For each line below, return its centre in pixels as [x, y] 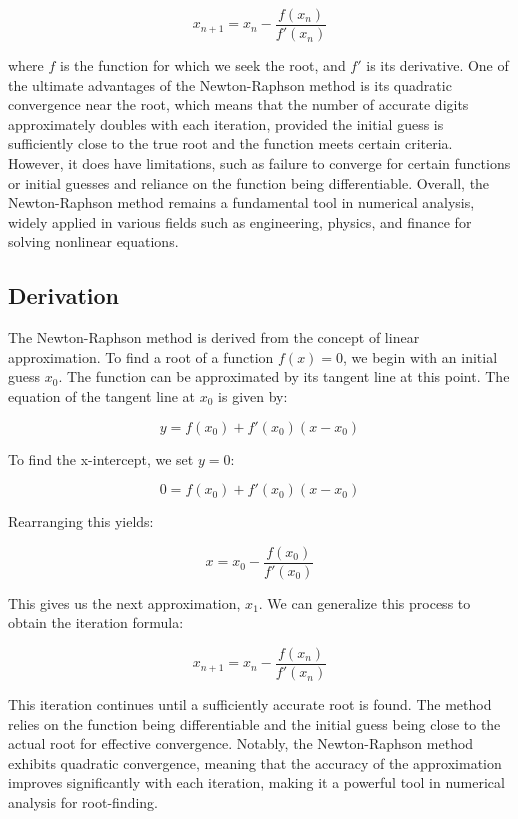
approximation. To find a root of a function [141, 356]
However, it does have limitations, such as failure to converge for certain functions [259, 163]
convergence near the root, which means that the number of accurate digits [238, 104]
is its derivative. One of [437, 65]
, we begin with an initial [420, 356]
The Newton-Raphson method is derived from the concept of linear [214, 337]
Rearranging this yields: [81, 521]
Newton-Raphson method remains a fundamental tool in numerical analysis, [241, 202]
